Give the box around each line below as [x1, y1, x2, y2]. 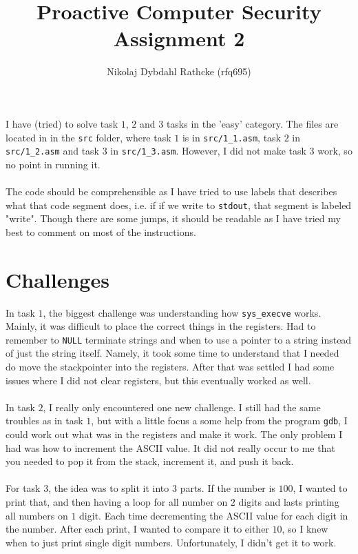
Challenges [6, 265, 109, 293]
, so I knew [282, 522, 328, 536]
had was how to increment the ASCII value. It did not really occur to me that [6, 440, 335, 455]
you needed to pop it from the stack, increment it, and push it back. [6, 454, 294, 468]
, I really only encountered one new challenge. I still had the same [43, 399, 321, 414]
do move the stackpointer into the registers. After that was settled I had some [6, 359, 335, 374]
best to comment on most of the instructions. [6, 224, 196, 239]
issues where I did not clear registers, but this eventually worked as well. [6, 373, 311, 387]
